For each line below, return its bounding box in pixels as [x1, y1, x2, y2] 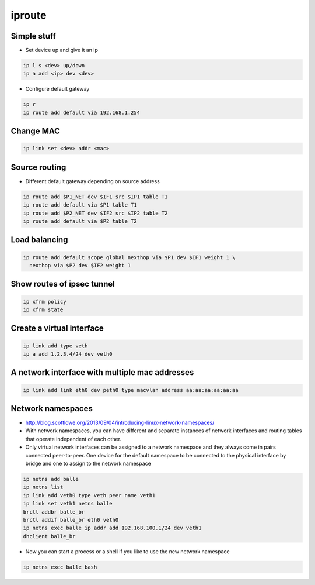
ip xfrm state [23, 307, 64, 313]
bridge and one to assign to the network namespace [25, 460, 151, 467]
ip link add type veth [23, 342, 88, 349]
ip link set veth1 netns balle [23, 500, 113, 507]
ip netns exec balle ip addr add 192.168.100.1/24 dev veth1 [23, 525, 202, 532]
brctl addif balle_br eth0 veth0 [23, 517, 119, 523]
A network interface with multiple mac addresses [10, 367, 194, 377]
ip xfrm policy [23, 298, 66, 305]
